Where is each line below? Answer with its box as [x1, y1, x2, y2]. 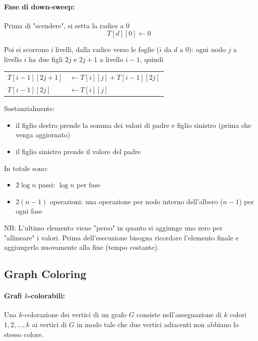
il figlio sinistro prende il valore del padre [15, 146, 141, 157]
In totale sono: [4, 163, 48, 173]
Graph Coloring [4, 266, 87, 282]
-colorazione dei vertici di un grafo [22, 309, 127, 320]
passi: [38, 179, 56, 190]
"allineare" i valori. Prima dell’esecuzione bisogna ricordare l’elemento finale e [4, 232, 239, 242]
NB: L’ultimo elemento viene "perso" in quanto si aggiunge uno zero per [4, 223, 223, 233]
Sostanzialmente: [4, 103, 55, 114]
